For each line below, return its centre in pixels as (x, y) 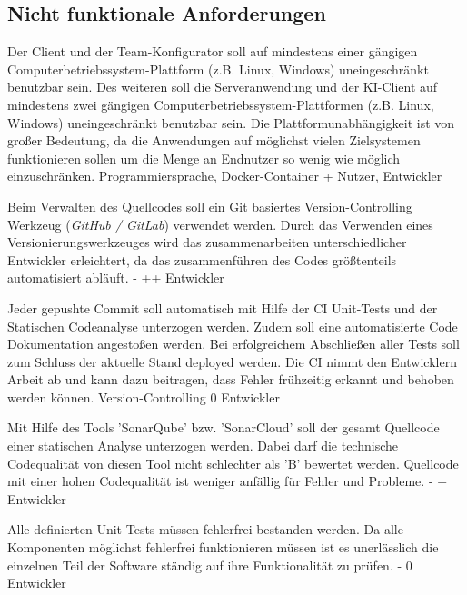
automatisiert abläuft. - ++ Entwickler (116, 278)
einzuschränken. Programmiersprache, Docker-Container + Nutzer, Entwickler (225, 176)
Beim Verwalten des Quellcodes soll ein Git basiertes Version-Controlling (210, 206)
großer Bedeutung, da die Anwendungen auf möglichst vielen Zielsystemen (214, 140)
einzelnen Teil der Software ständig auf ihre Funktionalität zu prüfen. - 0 (210, 565)
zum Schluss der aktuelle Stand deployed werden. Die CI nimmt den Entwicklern (232, 361)
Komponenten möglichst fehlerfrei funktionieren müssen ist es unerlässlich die (223, 547)
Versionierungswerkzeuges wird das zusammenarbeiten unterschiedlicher (207, 242)
